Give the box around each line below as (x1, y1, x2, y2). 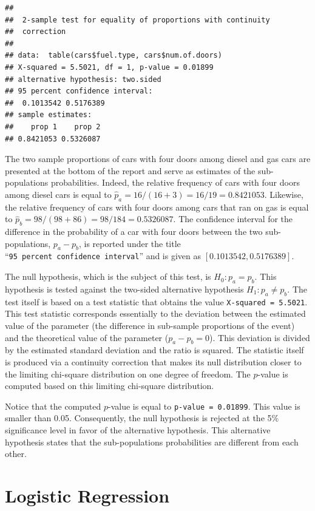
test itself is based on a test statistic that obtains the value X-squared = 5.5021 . (5, 295, 308, 308)
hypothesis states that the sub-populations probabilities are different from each (5, 435, 299, 448)
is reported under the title (84, 237, 181, 249)
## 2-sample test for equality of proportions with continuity (5, 15, 270, 24)
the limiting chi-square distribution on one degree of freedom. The (5, 367, 251, 380)
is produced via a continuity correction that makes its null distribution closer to (5, 355, 302, 368)
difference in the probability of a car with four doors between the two (5, 225, 263, 238)
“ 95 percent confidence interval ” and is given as (5, 249, 202, 262)
